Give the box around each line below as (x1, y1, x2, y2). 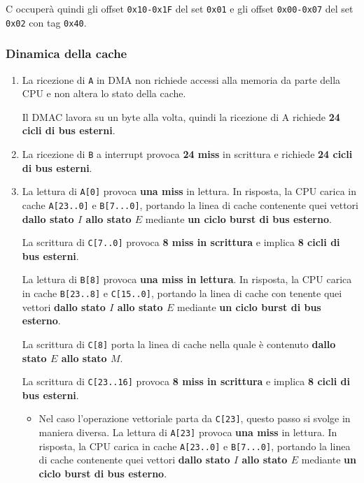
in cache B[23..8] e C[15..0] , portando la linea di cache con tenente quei (22, 286, 342, 301)
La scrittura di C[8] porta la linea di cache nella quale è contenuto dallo (22, 336, 336, 351)
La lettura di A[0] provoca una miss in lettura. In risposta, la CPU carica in (22, 184, 357, 199)
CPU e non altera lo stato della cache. (22, 86, 186, 101)
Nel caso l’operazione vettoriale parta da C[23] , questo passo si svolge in (38, 411, 351, 426)
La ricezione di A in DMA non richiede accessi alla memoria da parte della (22, 72, 341, 87)
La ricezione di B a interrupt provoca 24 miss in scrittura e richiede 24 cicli (22, 146, 353, 161)
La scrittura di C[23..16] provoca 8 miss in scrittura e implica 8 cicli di (22, 374, 350, 389)
